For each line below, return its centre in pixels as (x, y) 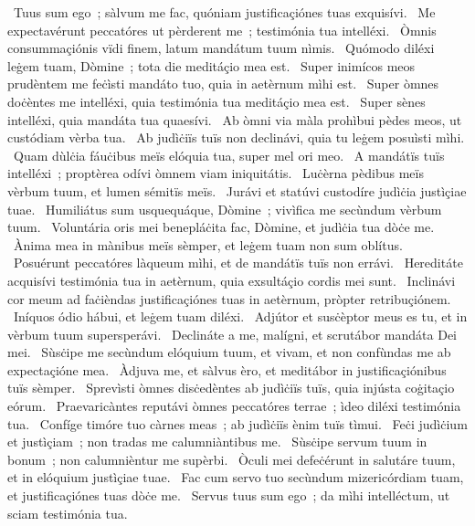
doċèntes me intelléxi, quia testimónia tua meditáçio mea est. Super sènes (216, 101)
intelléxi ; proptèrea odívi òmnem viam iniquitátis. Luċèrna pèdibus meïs (216, 173)
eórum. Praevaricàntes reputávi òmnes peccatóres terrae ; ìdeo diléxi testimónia (234, 406)
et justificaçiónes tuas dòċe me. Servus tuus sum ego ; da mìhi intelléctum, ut (229, 495)
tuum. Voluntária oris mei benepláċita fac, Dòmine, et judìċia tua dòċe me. (221, 227)
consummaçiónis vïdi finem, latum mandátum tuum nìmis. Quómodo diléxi (221, 48)
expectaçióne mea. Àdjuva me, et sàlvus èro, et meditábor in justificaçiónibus (227, 369)
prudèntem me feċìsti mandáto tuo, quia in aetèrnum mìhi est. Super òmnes (223, 84)
